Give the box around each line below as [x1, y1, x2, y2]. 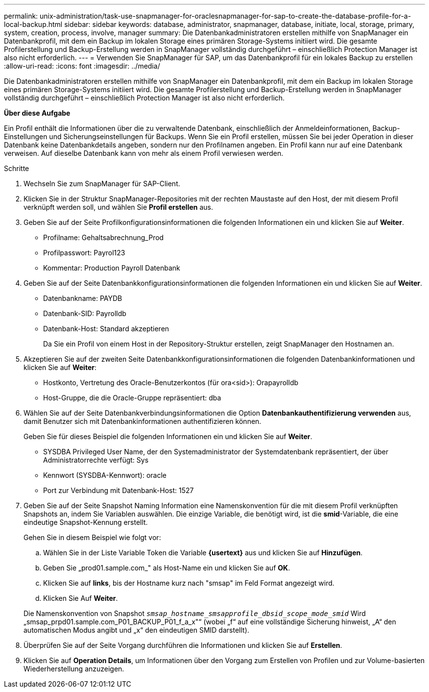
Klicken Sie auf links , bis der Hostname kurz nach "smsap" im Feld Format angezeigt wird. [43, 579, 334, 587]
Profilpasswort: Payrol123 [43, 248, 125, 257]
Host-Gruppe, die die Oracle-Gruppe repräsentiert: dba [43, 394, 221, 402]
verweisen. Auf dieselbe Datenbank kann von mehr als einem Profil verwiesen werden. [4, 149, 284, 157]
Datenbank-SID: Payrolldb [43, 309, 126, 318]
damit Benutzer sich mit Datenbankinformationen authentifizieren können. [24, 417, 262, 425]
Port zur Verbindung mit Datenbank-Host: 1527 [43, 486, 194, 494]
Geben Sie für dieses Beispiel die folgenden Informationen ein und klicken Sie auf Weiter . [24, 432, 312, 441]
